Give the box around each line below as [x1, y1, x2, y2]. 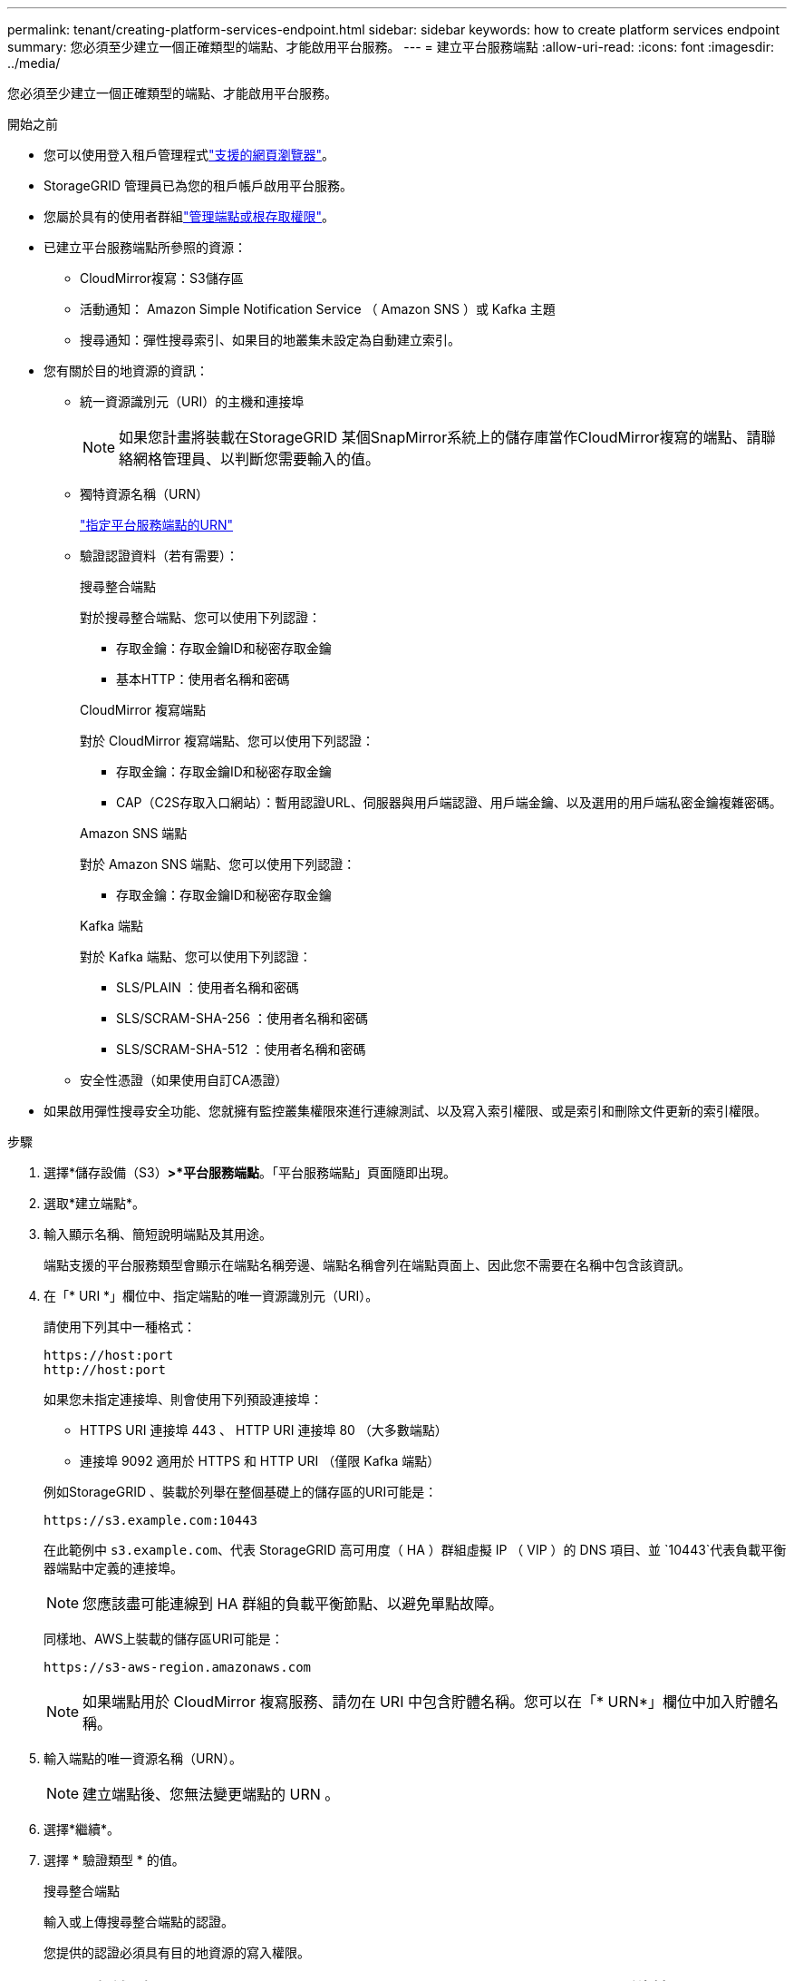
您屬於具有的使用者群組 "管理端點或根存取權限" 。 [44, 209, 335, 224]
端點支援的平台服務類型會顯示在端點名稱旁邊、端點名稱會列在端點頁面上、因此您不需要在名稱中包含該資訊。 [44, 1257, 691, 1273]
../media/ [7, 55, 61, 71]
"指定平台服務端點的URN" [80, 517, 234, 532]
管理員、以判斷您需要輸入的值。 [162, 450, 381, 468]
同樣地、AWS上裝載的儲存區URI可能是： [44, 1631, 284, 1646]
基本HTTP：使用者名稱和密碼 [116, 671, 290, 687]
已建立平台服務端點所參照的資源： [44, 239, 247, 255]
